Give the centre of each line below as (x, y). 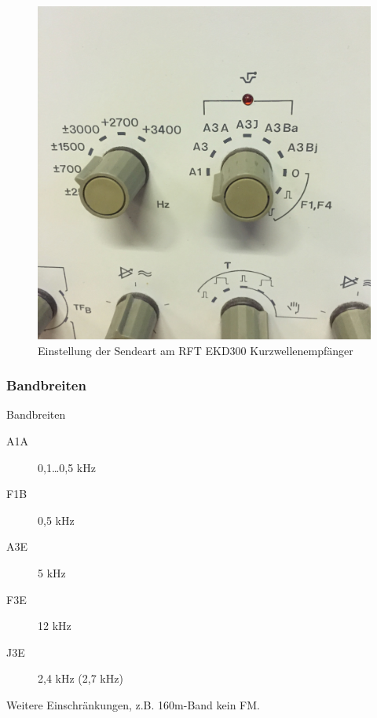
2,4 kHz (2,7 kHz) (81, 678)
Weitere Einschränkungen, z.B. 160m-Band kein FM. (133, 704)
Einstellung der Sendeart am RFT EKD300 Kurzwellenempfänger (196, 350)
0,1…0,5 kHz (67, 467)
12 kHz (55, 626)
